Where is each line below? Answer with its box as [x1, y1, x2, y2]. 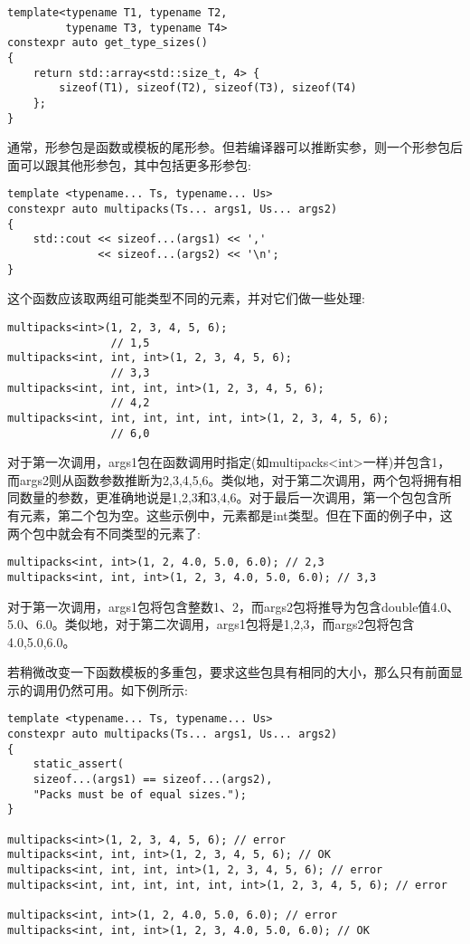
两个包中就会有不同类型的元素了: [7, 523, 201, 542]
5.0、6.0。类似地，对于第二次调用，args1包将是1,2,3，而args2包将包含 [7, 615, 415, 634]
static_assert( [33, 758, 124, 771]
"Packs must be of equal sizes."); [33, 787, 247, 801]
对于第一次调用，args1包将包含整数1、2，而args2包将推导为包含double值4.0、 [7, 596, 460, 615]
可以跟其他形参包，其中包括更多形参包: [19, 155, 251, 174]
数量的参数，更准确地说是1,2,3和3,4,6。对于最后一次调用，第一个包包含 [19, 488, 439, 507]
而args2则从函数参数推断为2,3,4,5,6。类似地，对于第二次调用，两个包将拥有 [7, 470, 449, 489]
